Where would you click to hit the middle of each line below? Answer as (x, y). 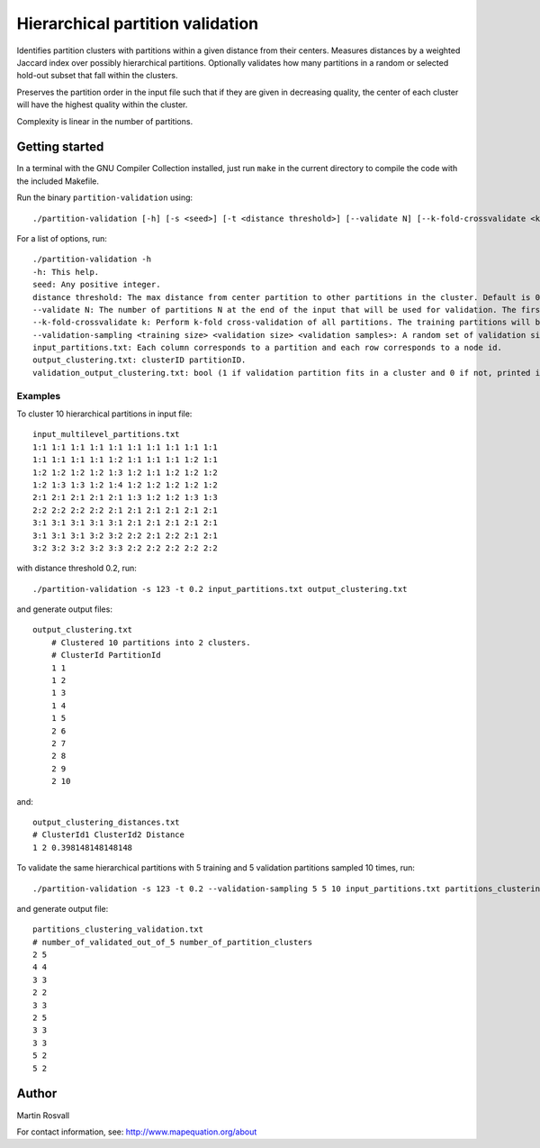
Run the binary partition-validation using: (105, 197)
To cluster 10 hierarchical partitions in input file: (104, 414)
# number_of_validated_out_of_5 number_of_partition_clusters (173, 942)
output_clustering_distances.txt (106, 822)
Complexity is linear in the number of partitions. (105, 121)
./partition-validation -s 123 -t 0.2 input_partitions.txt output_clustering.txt (220, 589)
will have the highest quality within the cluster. (102, 105)
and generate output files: (64, 609)
